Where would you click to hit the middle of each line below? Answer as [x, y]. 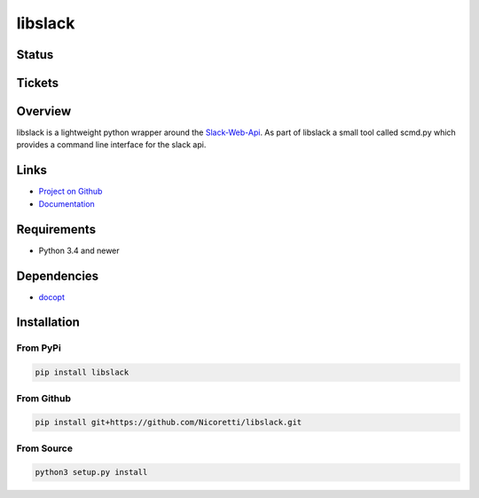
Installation [48, 323]
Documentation [67, 203]
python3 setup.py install [91, 472]
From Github [43, 398]
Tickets [38, 83]
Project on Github [71, 192]
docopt [52, 296]
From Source [44, 448]
